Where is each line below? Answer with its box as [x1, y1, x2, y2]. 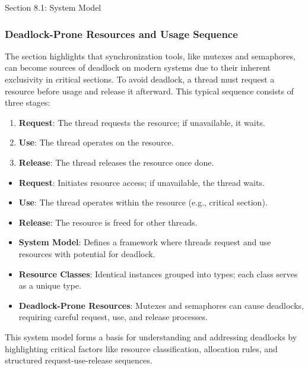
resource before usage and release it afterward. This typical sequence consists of [5, 84, 294, 97]
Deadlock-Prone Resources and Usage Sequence [5, 26, 238, 41]
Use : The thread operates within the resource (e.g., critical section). [18, 196, 268, 208]
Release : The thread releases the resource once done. [18, 156, 214, 168]
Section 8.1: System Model [5, 1, 101, 13]
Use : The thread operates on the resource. [18, 136, 174, 148]
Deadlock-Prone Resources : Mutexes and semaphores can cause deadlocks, [18, 299, 304, 311]
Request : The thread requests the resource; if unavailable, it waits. [18, 116, 265, 128]
